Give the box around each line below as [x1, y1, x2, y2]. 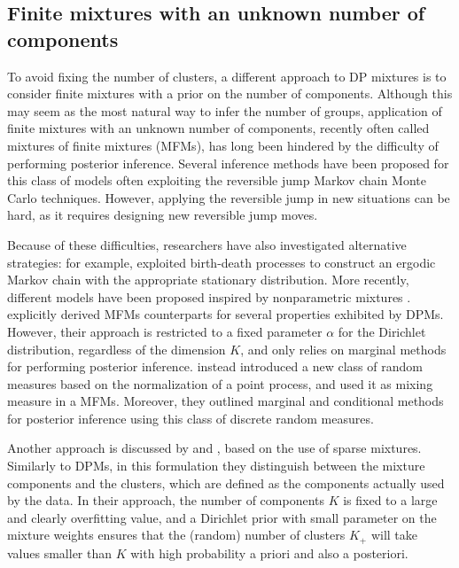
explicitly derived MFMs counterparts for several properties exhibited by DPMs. [7, 305, 444, 323]
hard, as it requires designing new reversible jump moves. [7, 206, 318, 224]
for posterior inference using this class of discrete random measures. [7, 408, 374, 427]
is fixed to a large [343, 491, 438, 510]
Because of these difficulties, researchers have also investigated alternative [7, 235, 407, 253]
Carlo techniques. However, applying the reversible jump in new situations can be [7, 188, 450, 206]
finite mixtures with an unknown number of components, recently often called [7, 119, 430, 137]
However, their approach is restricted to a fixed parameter [7, 322, 323, 340]
